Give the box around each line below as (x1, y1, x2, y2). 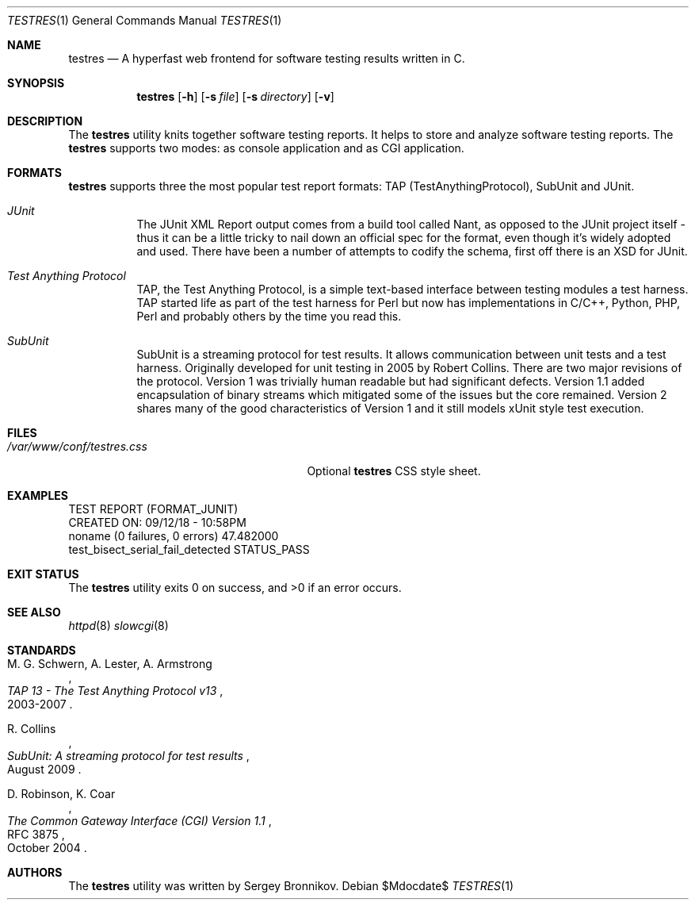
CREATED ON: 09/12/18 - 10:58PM (68, 516, 246, 529)
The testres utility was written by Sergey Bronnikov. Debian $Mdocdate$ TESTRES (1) (68, 879, 514, 893)
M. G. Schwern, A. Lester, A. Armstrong (7, 657, 212, 670)
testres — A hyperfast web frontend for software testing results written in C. (68, 52, 465, 65)
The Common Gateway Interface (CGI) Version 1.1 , (7, 814, 272, 827)
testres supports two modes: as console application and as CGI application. (68, 141, 464, 155)
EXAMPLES (7, 489, 68, 502)
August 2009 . (7, 762, 82, 776)
